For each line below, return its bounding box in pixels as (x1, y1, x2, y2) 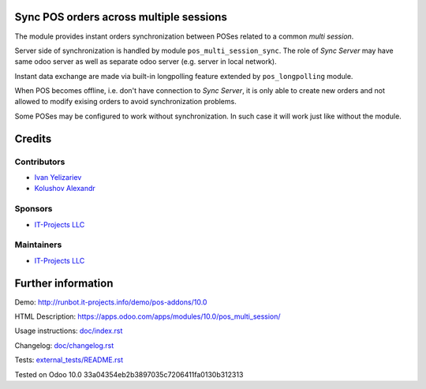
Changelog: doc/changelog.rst (14, 340, 114, 350)
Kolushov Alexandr (34, 184, 96, 193)
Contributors (14, 156, 65, 167)
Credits (14, 132, 52, 145)
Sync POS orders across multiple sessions (14, 10, 228, 24)
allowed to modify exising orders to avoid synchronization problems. (14, 97, 237, 107)
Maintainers (14, 239, 62, 250)
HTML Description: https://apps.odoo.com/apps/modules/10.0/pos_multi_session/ (14, 312, 281, 321)
